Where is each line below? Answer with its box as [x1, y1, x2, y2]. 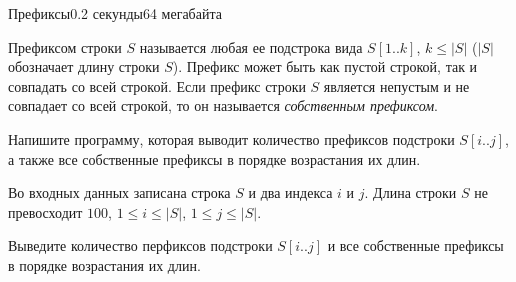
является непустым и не [323, 75, 470, 96]
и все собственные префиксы [327, 235, 504, 256]
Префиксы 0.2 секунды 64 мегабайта [8, 3, 222, 23]
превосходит [8, 201, 83, 222]
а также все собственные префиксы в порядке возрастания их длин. [8, 148, 421, 169]
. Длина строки [364, 182, 457, 203]
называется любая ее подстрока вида [139, 36, 363, 57]
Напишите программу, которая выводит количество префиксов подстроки [8, 128, 455, 149]
